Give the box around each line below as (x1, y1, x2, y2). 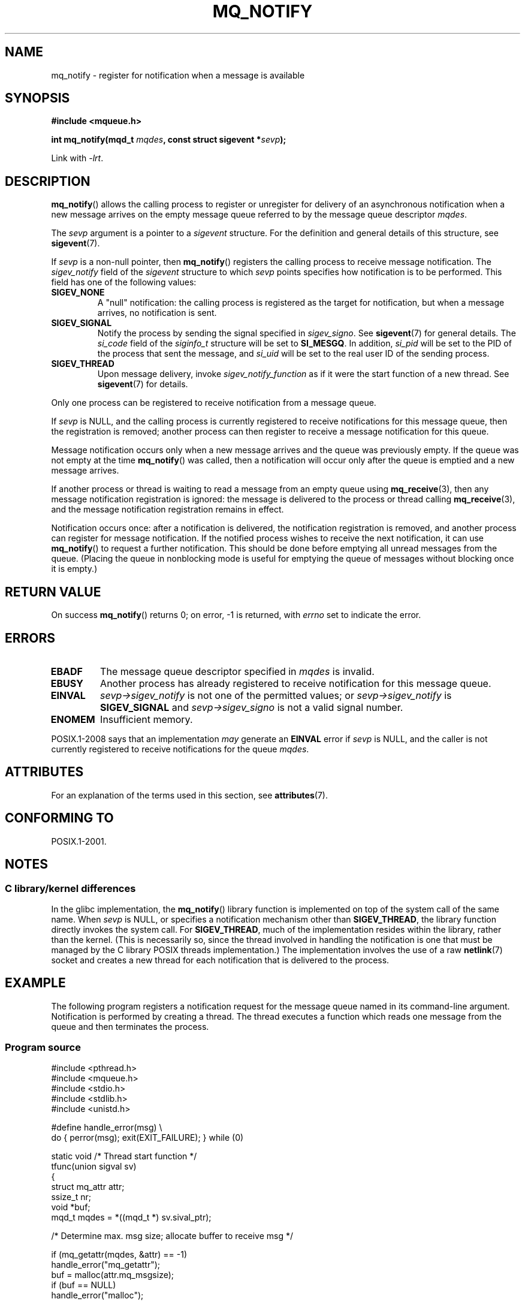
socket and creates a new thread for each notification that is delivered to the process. (51, 954, 390, 965)
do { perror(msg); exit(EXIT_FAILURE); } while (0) (51, 1132, 244, 1143)
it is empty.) (51, 563, 98, 574)
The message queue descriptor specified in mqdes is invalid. (100, 665, 375, 677)
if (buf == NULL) (51, 1280, 116, 1291)
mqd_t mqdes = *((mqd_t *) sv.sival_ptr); (51, 1212, 212, 1223)
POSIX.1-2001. (51, 836, 107, 846)
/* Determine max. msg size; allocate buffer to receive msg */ (51, 1231, 293, 1241)
